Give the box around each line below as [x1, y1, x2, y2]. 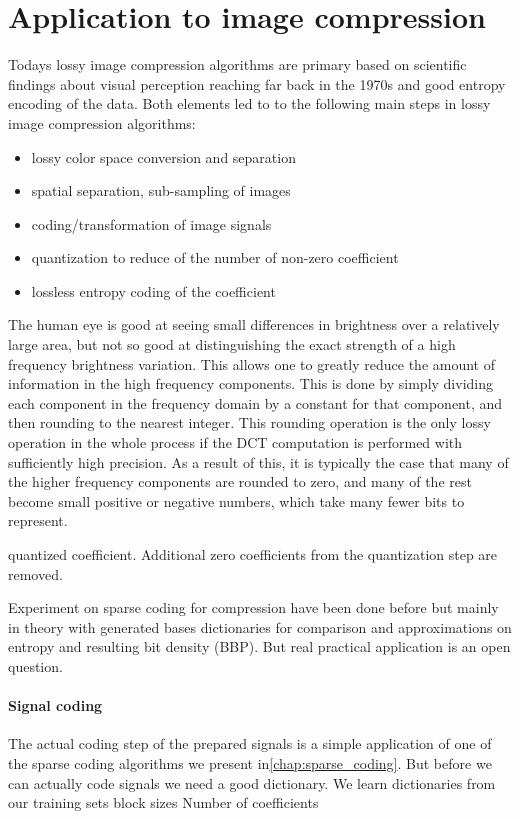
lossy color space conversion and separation [31, 146, 296, 167]
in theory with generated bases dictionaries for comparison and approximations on [8, 616, 512, 637]
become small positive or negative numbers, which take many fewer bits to [8, 490, 465, 511]
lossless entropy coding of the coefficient [31, 280, 276, 301]
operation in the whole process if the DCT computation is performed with [8, 432, 463, 453]
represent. [8, 510, 68, 531]
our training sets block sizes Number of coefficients [8, 792, 319, 813]
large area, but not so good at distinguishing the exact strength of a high [8, 334, 456, 355]
